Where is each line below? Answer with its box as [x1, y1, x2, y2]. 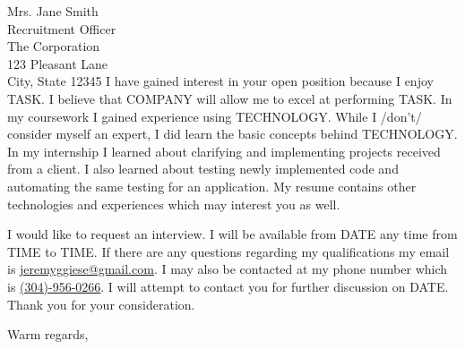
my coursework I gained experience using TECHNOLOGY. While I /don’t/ [7, 106, 422, 125]
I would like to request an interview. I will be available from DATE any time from [7, 225, 458, 243]
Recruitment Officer [7, 19, 116, 38]
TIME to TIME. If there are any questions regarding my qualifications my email [7, 242, 450, 260]
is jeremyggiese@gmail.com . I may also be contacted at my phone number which [7, 260, 448, 278]
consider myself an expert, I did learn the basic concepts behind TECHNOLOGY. [7, 124, 458, 143]
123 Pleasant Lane [7, 54, 108, 72]
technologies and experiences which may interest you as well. [7, 194, 340, 213]
